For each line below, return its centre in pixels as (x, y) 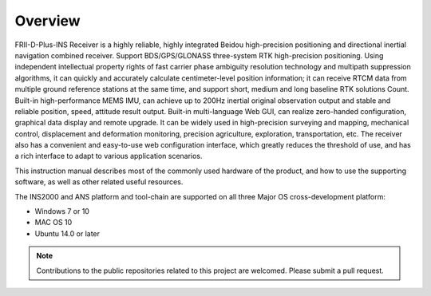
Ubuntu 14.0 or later (67, 233)
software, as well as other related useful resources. (99, 182)
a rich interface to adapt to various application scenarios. (109, 156)
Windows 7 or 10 (62, 211)
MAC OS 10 (53, 223)
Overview (47, 21)
